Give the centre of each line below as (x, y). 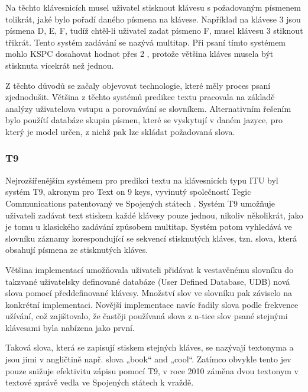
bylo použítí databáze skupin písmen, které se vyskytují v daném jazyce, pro (144, 120)
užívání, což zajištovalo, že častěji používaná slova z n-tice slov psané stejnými (147, 316)
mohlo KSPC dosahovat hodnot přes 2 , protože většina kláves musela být (140, 54)
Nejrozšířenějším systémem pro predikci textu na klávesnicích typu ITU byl (142, 180)
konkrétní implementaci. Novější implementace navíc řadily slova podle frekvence (152, 304)
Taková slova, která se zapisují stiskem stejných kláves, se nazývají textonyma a (150, 347)
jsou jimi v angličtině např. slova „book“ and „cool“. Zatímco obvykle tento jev (148, 359)
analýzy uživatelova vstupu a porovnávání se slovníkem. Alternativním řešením (148, 108)
